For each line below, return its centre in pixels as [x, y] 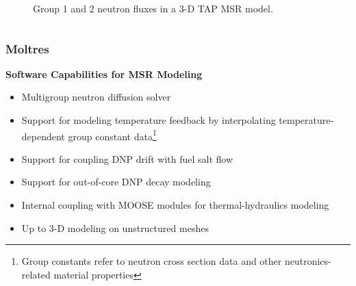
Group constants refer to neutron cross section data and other [152, 261]
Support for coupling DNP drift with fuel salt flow [127, 158]
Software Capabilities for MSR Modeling [104, 74]
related [36, 274]
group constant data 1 [112, 135]
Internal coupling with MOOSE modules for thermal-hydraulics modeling [175, 205]
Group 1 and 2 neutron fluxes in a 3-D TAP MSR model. [153, 8]
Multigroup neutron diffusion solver [96, 97]
